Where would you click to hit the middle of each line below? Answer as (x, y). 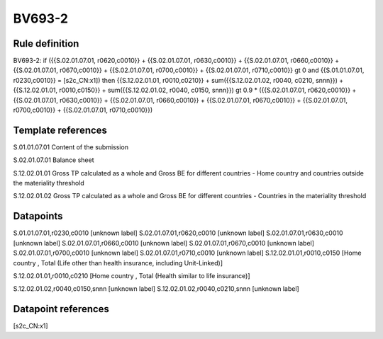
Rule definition (46, 44)
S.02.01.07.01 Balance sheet (54, 160)
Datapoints (38, 216)
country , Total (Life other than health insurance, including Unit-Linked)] (118, 263)
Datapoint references (61, 309)
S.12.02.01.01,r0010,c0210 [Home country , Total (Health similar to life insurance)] (132, 275)
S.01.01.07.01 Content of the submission (71, 147)
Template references (60, 130)
